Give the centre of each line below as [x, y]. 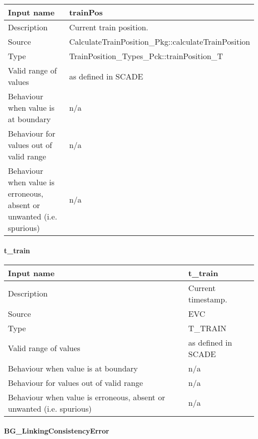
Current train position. [109, 27]
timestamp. [208, 299]
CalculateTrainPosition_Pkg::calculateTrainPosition [160, 41]
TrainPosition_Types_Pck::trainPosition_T [146, 56]
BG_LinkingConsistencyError [57, 431]
